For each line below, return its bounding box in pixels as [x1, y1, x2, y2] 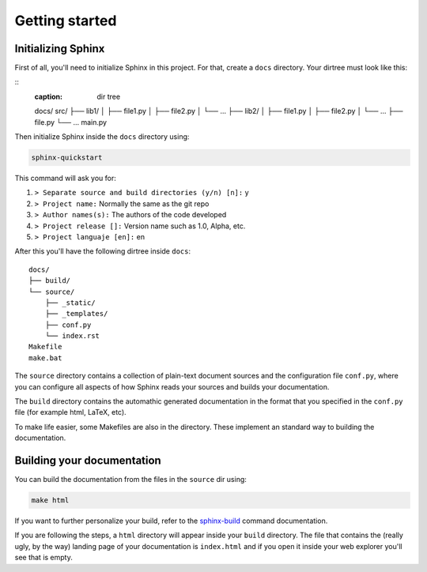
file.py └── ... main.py [34, 117, 107, 126]
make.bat [28, 353, 62, 363]
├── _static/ [44, 298, 96, 307]
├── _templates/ [44, 309, 108, 318]
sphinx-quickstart [31, 153, 103, 162]
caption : [34, 92, 63, 101]
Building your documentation [14, 454, 161, 467]
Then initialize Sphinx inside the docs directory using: [14, 132, 190, 141]
